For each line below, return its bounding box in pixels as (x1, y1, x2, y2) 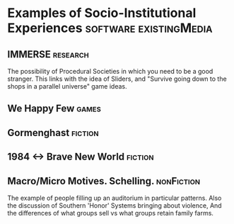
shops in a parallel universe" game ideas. (7, 82, 127, 90)
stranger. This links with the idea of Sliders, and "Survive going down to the (7, 74, 228, 83)
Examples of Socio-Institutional (7, 5, 197, 21)
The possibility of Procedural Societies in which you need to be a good (7, 67, 213, 75)
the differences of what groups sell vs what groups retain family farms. (7, 208, 214, 217)
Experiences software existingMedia (7, 20, 213, 36)
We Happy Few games (7, 103, 101, 115)
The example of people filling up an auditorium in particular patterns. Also (7, 194, 222, 202)
